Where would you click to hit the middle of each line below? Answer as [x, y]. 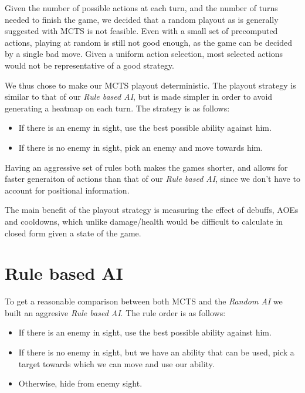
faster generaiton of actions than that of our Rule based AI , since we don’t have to [152, 179]
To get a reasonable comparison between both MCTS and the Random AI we [144, 301]
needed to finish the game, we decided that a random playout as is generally [142, 19]
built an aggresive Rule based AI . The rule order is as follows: [115, 312]
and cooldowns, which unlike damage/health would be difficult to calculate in [144, 221]
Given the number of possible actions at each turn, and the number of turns [141, 8]
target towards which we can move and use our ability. [116, 363]
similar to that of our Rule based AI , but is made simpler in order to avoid [139, 96]
